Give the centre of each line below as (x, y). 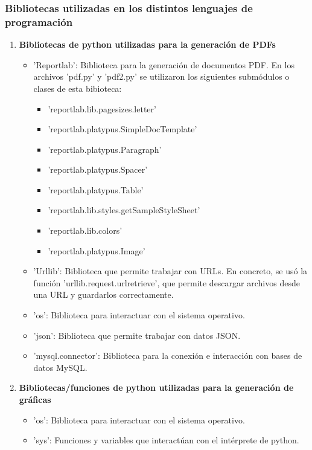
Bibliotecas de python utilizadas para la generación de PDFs (147, 44)
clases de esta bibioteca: (78, 88)
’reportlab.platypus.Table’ (96, 189)
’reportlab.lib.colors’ (85, 230)
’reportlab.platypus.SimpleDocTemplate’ (123, 129)
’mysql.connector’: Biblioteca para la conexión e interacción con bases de (168, 355)
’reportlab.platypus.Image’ (97, 250)
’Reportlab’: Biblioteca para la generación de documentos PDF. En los (164, 64)
